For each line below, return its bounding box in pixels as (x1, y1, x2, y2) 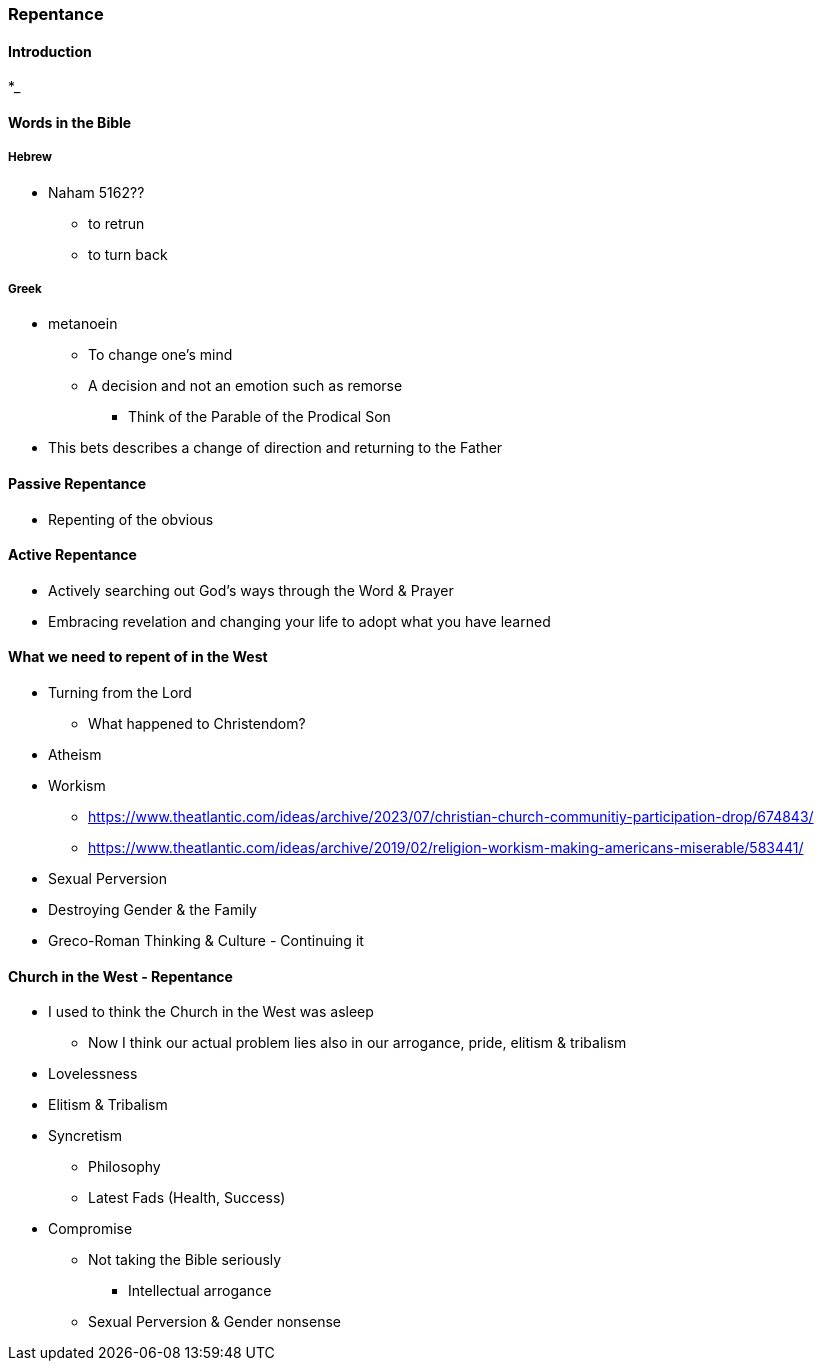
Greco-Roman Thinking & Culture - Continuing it (48, 932, 364, 950)
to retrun (88, 214, 145, 232)
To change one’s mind (88, 346, 233, 364)
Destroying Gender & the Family (48, 901, 257, 919)
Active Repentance (8, 546, 137, 564)
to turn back (88, 245, 168, 263)
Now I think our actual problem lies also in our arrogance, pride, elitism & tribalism (88, 1034, 627, 1052)
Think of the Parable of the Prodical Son (128, 408, 391, 426)
